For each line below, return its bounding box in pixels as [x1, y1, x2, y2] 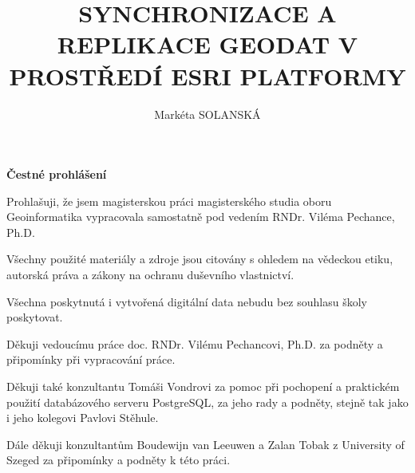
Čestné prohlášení [6, 166, 107, 183]
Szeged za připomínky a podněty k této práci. [6, 451, 231, 468]
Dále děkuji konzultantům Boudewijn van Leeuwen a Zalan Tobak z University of [6, 436, 405, 452]
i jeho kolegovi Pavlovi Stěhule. [6, 409, 159, 426]
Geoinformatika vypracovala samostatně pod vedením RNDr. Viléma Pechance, [6, 208, 395, 225]
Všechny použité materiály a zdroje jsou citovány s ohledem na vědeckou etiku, [6, 250, 393, 267]
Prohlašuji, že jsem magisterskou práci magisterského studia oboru [6, 192, 332, 209]
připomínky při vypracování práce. [6, 351, 176, 368]
